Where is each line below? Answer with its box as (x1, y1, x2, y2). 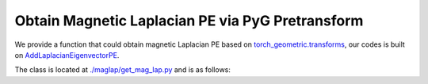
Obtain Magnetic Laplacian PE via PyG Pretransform (14, 12, 364, 29)
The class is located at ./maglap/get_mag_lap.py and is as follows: (14, 65, 231, 74)
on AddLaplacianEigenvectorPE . (14, 50, 120, 59)
